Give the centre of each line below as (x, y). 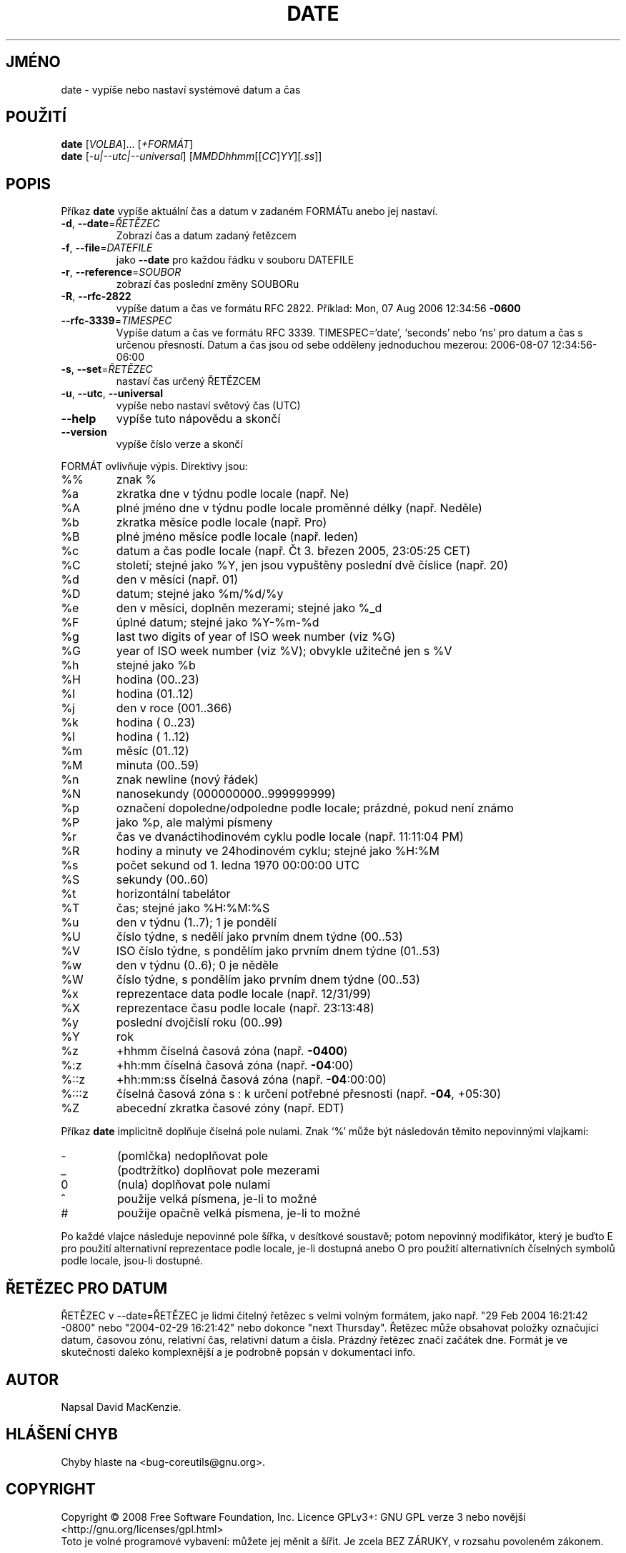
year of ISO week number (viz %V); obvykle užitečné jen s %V (284, 651)
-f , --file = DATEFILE (107, 248)
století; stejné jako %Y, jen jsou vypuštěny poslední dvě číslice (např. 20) (312, 565)
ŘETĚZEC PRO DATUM (87, 1288)
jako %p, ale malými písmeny (194, 823)
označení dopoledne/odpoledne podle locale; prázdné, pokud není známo (315, 808)
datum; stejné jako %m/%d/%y (200, 594)
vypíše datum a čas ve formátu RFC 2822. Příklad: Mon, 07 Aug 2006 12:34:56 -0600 (318, 309)
